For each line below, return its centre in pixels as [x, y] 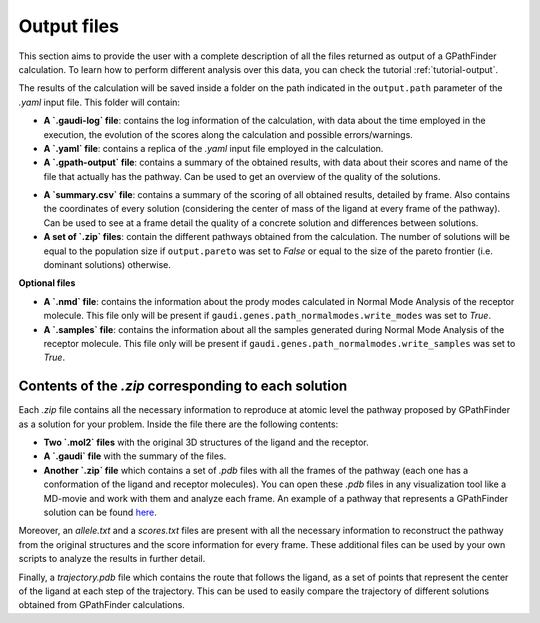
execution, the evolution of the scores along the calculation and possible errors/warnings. [228, 134]
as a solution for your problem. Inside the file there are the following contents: [178, 424]
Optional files [47, 283]
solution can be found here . [100, 512]
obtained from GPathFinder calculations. [101, 605]
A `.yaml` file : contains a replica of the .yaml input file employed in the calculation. [213, 148]
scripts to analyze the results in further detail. [112, 559]
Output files [69, 26]
